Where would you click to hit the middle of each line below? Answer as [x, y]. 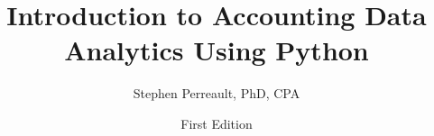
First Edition [217, 123]
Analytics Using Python [217, 50]
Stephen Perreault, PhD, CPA [217, 93]
